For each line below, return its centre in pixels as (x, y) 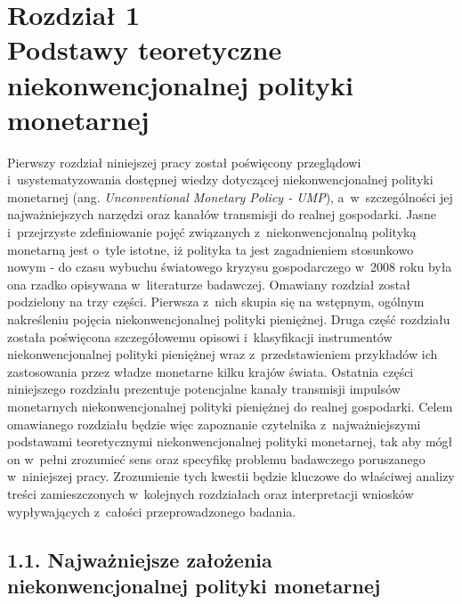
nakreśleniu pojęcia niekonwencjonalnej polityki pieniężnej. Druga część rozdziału (229, 319)
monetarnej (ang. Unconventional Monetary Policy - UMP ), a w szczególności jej (230, 196)
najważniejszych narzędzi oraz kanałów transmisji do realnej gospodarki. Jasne (222, 214)
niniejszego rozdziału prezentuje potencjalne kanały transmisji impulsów (204, 389)
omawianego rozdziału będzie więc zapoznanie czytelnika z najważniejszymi (214, 424)
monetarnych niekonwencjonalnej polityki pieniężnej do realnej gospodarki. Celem (230, 406)
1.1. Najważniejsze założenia (140, 559)
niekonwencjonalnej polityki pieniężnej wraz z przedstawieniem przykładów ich (223, 354)
